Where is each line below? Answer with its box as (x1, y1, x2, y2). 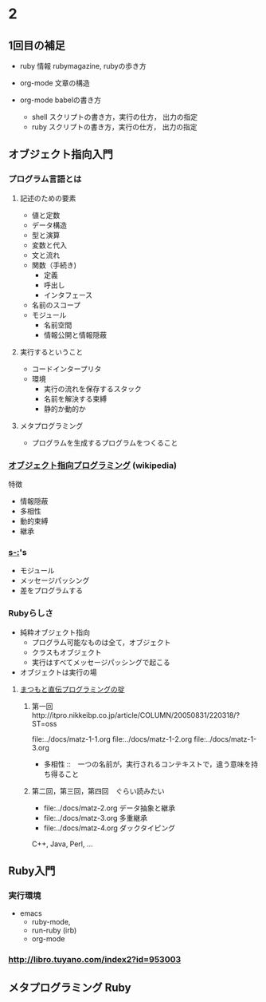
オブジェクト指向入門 (8, 148, 113, 161)
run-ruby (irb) (31, 925, 77, 935)
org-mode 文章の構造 (19, 78, 90, 88)
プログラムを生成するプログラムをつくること (31, 438, 178, 447)
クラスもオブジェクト (31, 648, 102, 657)
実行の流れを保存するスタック (43, 384, 142, 394)
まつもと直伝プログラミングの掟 (19, 684, 125, 694)
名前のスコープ (31, 300, 81, 310)
